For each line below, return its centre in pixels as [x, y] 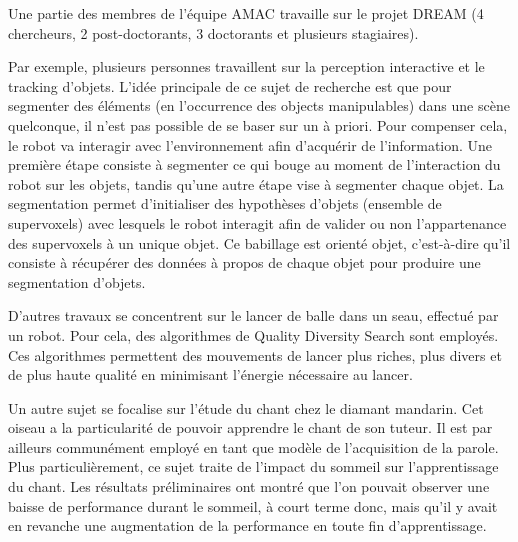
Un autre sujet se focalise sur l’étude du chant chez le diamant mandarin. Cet [246, 407]
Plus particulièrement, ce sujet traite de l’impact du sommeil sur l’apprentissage [253, 466]
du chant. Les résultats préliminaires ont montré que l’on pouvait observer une [249, 486]
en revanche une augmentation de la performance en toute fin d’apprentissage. [247, 525]
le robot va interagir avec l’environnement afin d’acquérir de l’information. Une [250, 144]
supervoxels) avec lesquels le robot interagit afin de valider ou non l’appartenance [257, 222]
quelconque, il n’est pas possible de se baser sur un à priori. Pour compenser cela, [258, 124]
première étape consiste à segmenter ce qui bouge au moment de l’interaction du [254, 164]
